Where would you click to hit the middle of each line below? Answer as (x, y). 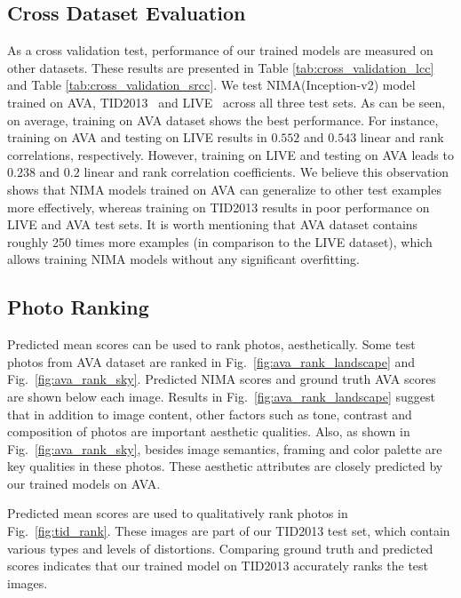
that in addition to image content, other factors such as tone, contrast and (210, 414)
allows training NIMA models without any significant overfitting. (184, 259)
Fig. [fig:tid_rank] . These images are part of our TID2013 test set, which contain (229, 531)
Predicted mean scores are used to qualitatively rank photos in (178, 513)
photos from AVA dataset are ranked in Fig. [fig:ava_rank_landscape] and (211, 361)
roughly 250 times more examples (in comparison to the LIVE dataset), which (220, 241)
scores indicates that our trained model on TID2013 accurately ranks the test (218, 566)
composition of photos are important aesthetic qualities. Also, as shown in (209, 431)
